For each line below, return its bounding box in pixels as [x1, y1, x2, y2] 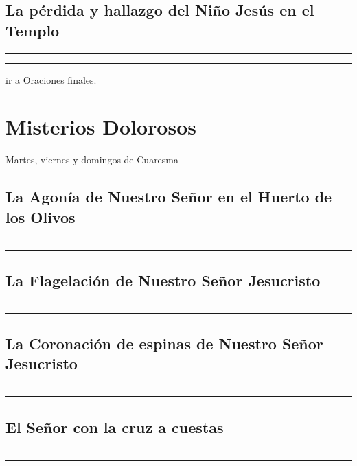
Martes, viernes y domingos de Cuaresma [5, 152, 179, 167]
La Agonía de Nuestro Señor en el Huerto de [5, 186, 332, 207]
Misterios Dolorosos [5, 113, 196, 141]
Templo [5, 19, 60, 40]
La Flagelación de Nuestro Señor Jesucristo [5, 269, 321, 290]
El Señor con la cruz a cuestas [5, 416, 224, 437]
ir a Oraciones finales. [5, 72, 97, 86]
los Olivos [5, 206, 76, 227]
